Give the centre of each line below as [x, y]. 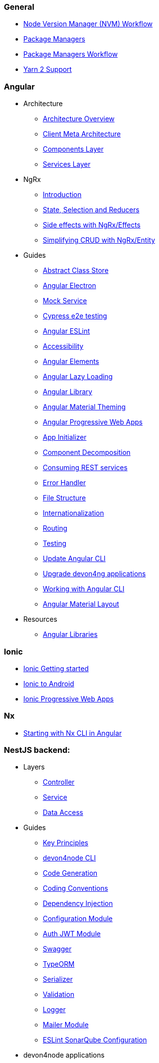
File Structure [64, 498]
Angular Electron [70, 286]
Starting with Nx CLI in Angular [73, 733]
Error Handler [64, 483]
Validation [59, 995]
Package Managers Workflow [71, 54]
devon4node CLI [70, 858]
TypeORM [59, 964]
